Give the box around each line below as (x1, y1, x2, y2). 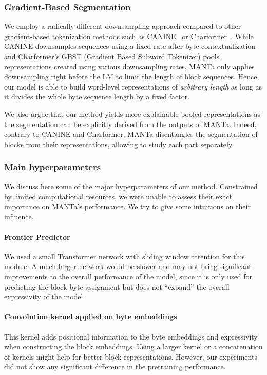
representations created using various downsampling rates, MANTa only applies (4, 61, 255, 72)
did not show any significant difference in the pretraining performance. (4, 361, 226, 372)
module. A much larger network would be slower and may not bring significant (4, 261, 252, 272)
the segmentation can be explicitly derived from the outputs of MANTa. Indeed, (4, 118, 257, 129)
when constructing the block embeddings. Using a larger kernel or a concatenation (4, 341, 263, 352)
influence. (4, 211, 34, 222)
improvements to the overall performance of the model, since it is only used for (4, 271, 253, 281)
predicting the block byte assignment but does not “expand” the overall (4, 281, 230, 292)
